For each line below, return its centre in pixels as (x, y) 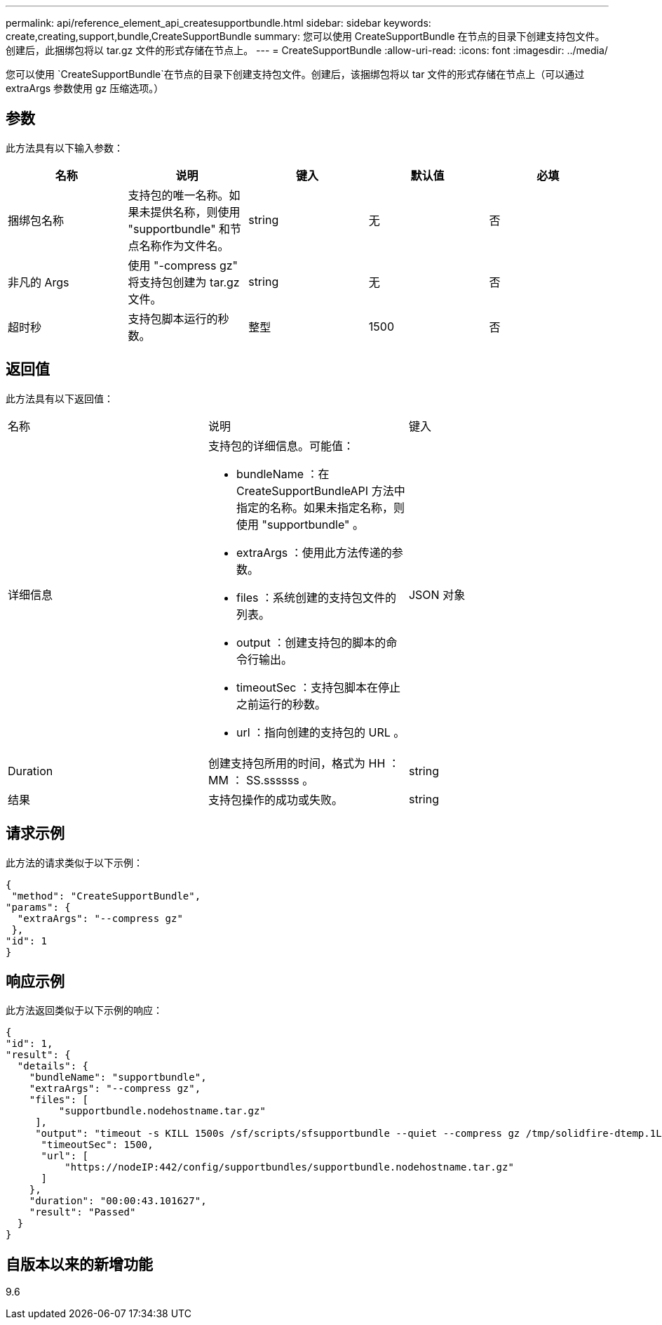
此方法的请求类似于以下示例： (74, 862)
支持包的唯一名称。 (178, 195)
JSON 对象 (437, 594)
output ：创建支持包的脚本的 (311, 642)
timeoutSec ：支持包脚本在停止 (318, 687)
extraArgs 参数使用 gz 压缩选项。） (85, 88)
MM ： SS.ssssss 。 (261, 780)
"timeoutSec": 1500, (97, 1145)
